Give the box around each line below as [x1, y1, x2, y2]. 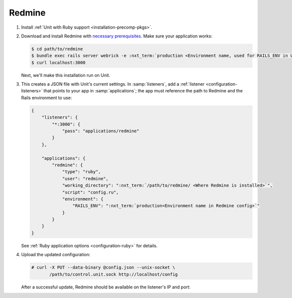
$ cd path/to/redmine [31, 46, 83, 52]
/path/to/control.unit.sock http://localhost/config [49, 271, 178, 277]
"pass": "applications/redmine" [62, 128, 140, 134]
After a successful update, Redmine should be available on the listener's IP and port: [21, 284, 191, 290]
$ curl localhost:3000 [31, 60, 86, 65]
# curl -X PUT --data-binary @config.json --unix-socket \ [31, 265, 175, 270]
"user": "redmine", [62, 175, 109, 181]
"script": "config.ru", [62, 190, 119, 195]
